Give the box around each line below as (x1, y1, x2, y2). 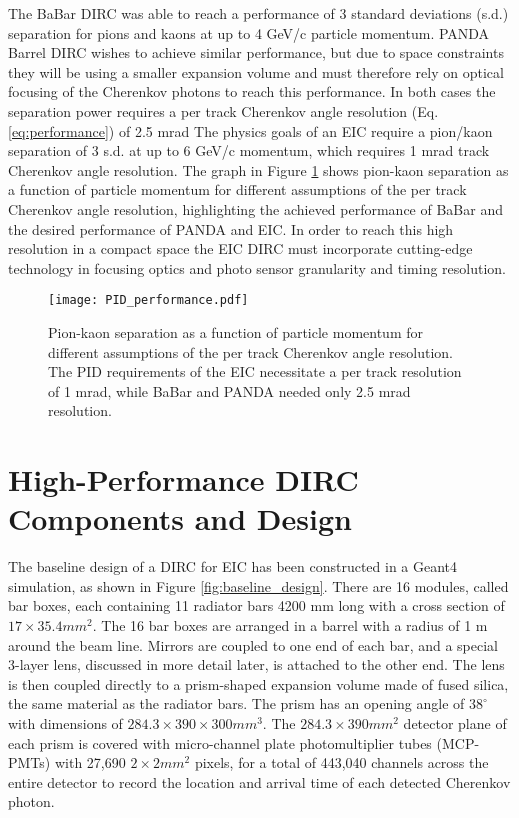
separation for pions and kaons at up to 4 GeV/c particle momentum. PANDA (8, 22, 490, 43)
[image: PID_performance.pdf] (48, 293, 249, 308)
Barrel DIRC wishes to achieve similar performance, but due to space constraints (8, 42, 504, 63)
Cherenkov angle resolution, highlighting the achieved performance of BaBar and (8, 198, 503, 219)
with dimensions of (8, 713, 123, 733)
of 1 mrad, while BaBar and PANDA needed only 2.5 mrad (48, 380, 411, 401)
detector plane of (403, 713, 507, 733)
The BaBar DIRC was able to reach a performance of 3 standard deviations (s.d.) (8, 3, 509, 23)
